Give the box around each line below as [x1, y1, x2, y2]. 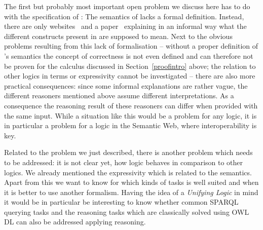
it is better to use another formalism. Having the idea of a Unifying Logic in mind [4, 186, 258, 197]
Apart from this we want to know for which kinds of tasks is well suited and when [4, 177, 259, 187]
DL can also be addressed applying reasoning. [4, 216, 146, 227]
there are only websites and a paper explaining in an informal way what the [4, 21, 247, 31]
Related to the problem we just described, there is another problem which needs [4, 147, 253, 158]
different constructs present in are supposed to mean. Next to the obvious [4, 30, 233, 41]
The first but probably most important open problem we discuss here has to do [4, 1, 250, 11]
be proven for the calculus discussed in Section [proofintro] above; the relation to [4, 60, 256, 71]
